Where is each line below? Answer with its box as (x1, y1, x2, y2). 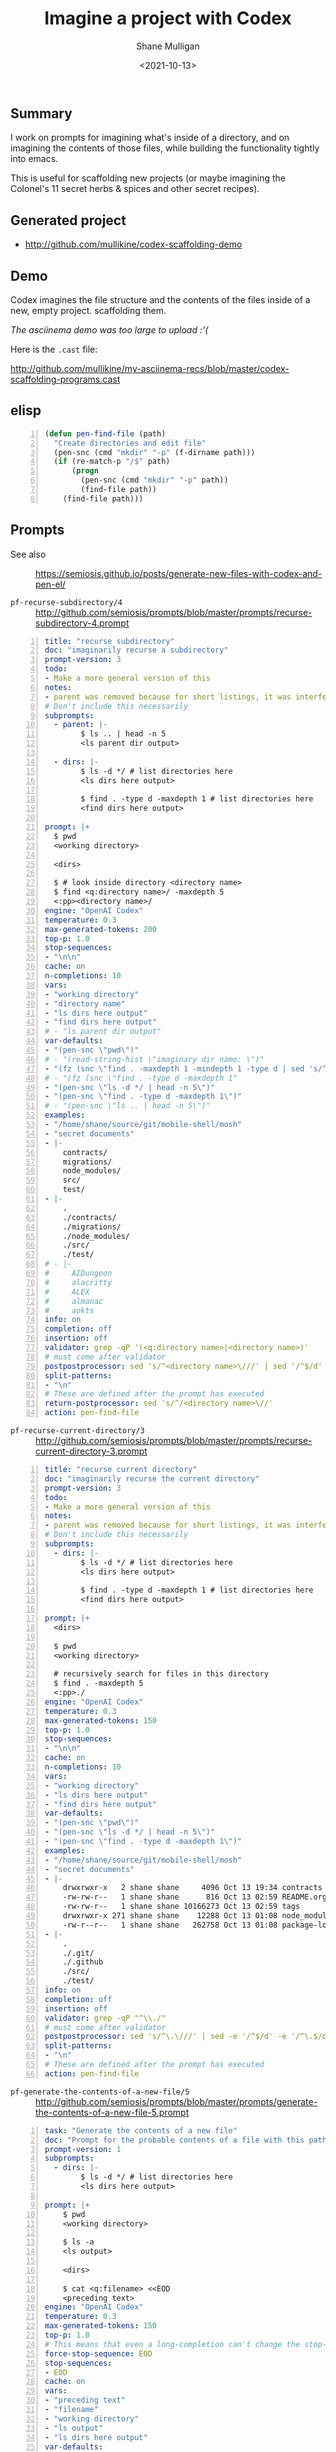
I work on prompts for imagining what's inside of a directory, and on (10, 132, 290, 144)
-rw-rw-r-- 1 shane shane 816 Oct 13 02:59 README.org (62, 1892, 328, 1902)
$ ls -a (62, 2237, 95, 2247)
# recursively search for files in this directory (53, 1669, 269, 1679)
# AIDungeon (44, 1268, 113, 1279)
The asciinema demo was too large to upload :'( (10, 323, 209, 336)
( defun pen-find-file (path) (44, 428, 167, 439)
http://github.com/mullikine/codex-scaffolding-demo (24, 238, 243, 251)
